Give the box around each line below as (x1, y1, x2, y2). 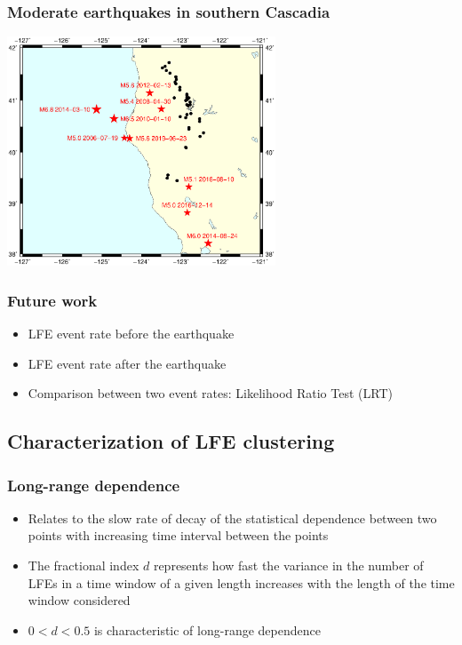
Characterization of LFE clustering (7, 427, 335, 455)
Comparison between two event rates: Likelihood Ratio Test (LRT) (28, 384, 393, 402)
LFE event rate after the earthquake (28, 354, 227, 372)
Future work (7, 289, 98, 311)
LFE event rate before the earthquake (28, 324, 235, 343)
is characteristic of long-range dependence (93, 620, 321, 639)
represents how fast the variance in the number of (153, 556, 424, 575)
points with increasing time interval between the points (28, 526, 329, 545)
